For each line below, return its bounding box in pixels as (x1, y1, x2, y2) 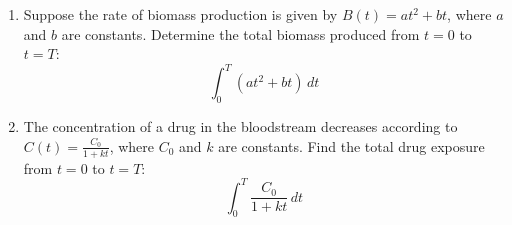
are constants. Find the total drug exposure (218, 135, 485, 156)
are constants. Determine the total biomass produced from (61, 23, 420, 44)
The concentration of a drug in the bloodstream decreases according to (23, 116, 458, 137)
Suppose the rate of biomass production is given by (23, 4, 338, 24)
